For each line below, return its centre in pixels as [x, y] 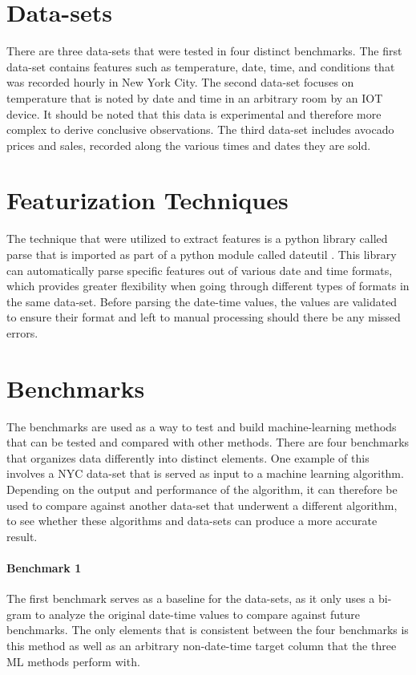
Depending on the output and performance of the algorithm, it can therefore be [202, 489]
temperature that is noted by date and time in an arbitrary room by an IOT [195, 97]
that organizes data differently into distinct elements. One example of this [188, 457]
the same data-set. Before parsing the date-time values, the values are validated [202, 301]
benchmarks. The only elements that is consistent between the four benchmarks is [208, 630]
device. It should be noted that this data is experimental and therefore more [194, 113]
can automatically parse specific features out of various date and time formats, [200, 270]
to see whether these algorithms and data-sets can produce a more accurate [192, 521]
